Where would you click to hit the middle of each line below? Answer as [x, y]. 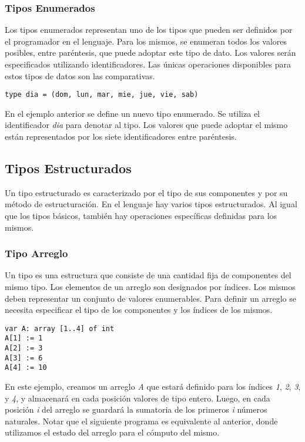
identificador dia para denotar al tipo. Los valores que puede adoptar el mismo [146, 125]
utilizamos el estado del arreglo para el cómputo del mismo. [112, 432]
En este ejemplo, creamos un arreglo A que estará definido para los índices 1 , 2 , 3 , [153, 387]
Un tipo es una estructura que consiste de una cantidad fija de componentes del [148, 275]
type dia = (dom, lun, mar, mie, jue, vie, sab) [102, 95]
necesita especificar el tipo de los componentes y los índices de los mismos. [139, 310]
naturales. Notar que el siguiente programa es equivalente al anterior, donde [141, 421]
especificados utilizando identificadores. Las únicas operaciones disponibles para [148, 64]
